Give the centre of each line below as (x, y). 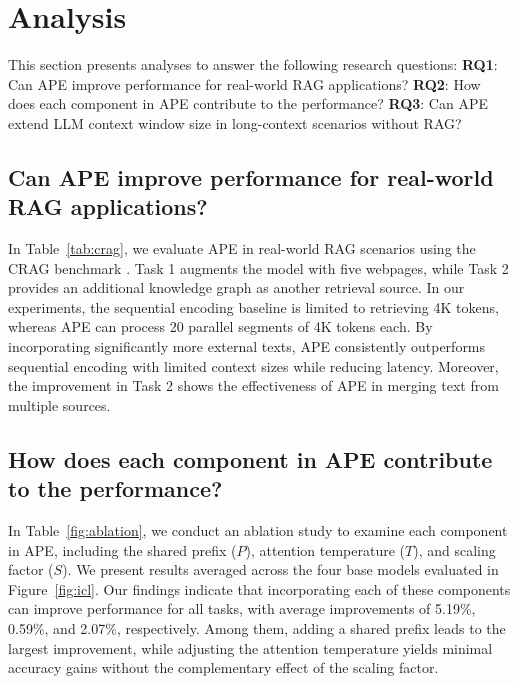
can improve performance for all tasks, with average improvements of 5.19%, (242, 608)
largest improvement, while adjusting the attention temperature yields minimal (250, 647)
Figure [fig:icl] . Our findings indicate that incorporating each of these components (259, 588)
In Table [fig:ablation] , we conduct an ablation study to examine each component (258, 530)
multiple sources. (59, 404)
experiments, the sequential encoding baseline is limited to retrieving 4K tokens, (253, 306)
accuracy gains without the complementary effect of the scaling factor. (223, 667)
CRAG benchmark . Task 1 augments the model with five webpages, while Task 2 (258, 267)
